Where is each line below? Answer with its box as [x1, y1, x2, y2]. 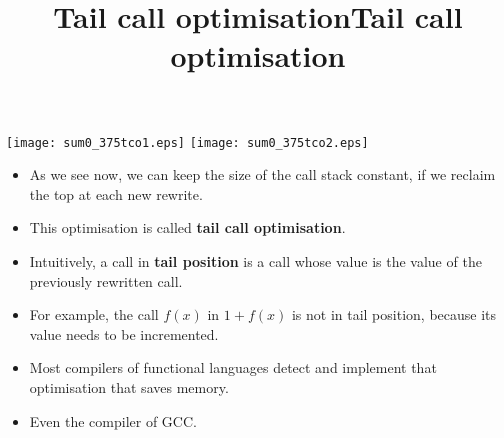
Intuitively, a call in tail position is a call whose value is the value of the [29, 251, 482, 271]
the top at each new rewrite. [29, 183, 203, 204]
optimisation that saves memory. [29, 376, 229, 397]
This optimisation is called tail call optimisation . [29, 217, 346, 238]
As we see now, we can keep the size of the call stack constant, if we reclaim [29, 164, 496, 185]
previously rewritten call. [29, 270, 183, 291]
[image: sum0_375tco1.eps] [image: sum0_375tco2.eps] [6, 135, 369, 150]
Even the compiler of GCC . [29, 410, 197, 431]
